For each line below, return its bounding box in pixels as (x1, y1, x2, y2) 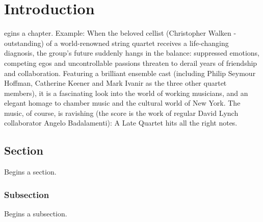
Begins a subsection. (4, 208, 67, 219)
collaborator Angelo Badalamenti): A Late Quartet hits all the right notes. (4, 117, 238, 128)
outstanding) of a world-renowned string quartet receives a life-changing (4, 37, 229, 48)
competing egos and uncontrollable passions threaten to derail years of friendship (4, 57, 257, 68)
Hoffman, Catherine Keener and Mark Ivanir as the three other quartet (4, 78, 227, 88)
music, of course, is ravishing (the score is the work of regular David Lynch (4, 107, 239, 118)
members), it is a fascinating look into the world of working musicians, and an (4, 87, 248, 98)
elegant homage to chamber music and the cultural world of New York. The (4, 97, 241, 108)
